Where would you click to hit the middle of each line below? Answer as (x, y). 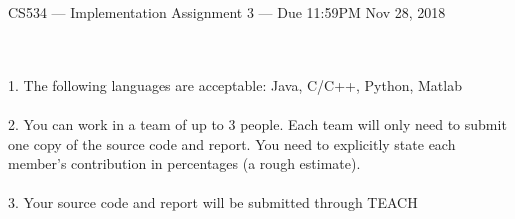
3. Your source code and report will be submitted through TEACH (213, 202)
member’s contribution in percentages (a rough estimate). (184, 163)
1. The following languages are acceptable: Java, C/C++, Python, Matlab (235, 84)
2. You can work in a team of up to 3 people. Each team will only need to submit (257, 123)
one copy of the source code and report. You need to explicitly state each (232, 143)
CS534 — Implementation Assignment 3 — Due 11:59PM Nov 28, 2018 (227, 12)
